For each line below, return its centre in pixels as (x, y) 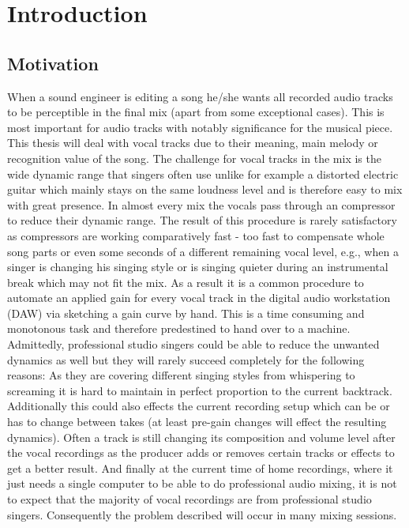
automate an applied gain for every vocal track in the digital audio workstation (199, 298)
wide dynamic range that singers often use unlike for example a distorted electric (203, 173)
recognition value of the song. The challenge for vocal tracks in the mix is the (194, 158)
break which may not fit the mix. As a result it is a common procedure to (186, 282)
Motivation (53, 63)
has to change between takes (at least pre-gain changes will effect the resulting (197, 422)
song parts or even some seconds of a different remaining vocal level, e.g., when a (203, 251)
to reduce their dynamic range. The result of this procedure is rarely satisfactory (202, 220)
